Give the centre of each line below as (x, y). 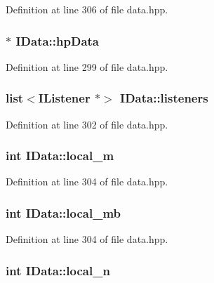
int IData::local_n (58, 270)
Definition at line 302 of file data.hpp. (87, 124)
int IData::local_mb (63, 212)
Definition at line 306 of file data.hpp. (87, 9)
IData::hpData (57, 40)
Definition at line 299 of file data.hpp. (87, 66)
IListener (64, 98)
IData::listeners (164, 98)
